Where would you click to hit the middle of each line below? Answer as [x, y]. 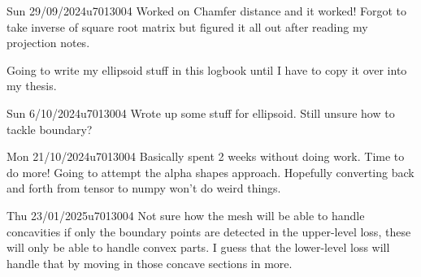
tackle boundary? [50, 129]
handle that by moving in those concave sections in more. [150, 263]
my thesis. [32, 86]
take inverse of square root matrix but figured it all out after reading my [187, 26]
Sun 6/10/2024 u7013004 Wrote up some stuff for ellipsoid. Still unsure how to [201, 113]
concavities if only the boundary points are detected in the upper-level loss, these [209, 231]
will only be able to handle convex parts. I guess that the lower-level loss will [198, 247]
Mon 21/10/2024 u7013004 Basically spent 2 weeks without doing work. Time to [206, 156]
